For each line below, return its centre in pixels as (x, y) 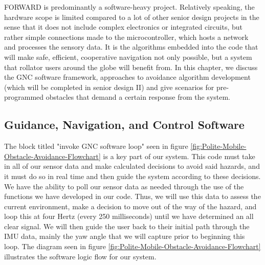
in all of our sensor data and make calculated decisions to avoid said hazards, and (132, 166)
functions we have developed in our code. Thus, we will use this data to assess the (132, 196)
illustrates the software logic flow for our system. (80, 256)
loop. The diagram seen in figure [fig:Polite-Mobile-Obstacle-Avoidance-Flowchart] (132, 246)
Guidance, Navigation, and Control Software (124, 125)
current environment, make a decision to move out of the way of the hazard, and (130, 206)
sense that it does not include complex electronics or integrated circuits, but (124, 27)
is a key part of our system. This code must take (179, 156)
